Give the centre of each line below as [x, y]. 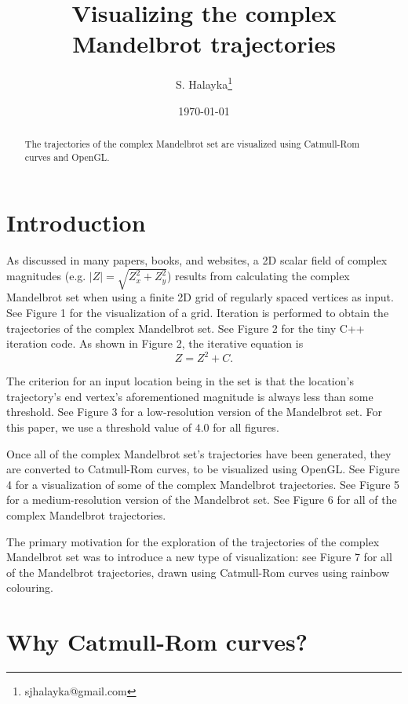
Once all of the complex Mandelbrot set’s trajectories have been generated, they [199, 453]
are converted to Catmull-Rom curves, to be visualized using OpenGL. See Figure [203, 469]
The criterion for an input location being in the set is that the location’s [180, 381]
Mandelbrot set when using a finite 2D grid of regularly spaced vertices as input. [200, 297]
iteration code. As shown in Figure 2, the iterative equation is [155, 343]
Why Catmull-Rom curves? [157, 642]
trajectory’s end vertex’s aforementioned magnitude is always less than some [190, 396]
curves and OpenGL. [67, 157]
